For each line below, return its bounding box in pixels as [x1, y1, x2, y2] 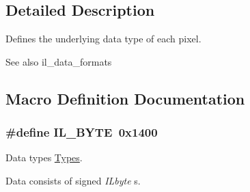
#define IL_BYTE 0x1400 [5, 124, 158, 141]
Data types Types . [5, 150, 83, 165]
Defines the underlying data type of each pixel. [5, 31, 202, 46]
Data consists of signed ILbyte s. [5, 173, 141, 187]
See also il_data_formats [5, 54, 112, 68]
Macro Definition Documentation [5, 87, 245, 109]
